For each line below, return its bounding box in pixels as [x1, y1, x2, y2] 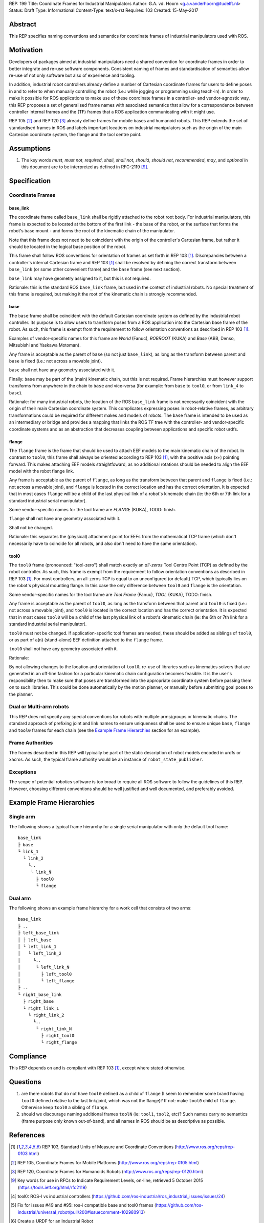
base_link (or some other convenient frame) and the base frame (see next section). [9, 267, 181, 272]
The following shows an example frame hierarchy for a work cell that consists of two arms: [9, 905, 192, 911]
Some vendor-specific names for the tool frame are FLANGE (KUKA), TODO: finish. [9, 507, 176, 513]
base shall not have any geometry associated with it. [9, 367, 115, 373]
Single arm [9, 814, 35, 820]
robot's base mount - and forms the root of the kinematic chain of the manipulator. [9, 228, 176, 234]
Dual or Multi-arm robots [9, 703, 69, 710]
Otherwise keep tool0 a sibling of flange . [21, 1105, 109, 1110]
